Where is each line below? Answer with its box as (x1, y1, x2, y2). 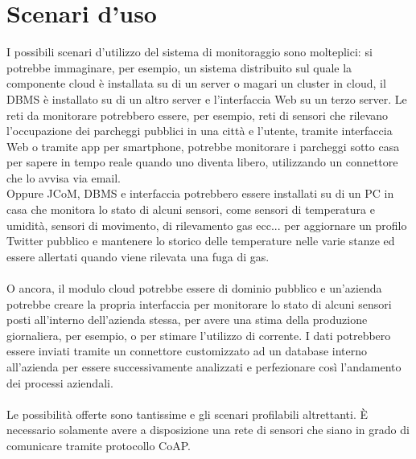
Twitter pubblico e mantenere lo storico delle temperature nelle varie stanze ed (6, 232, 395, 249)
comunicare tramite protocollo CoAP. (6, 436, 191, 453)
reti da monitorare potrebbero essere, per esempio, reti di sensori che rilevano (6, 106, 389, 123)
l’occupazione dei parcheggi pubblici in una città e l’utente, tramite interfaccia (6, 122, 393, 139)
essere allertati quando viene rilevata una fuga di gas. (6, 248, 270, 264)
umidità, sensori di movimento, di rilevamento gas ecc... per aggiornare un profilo (6, 216, 407, 233)
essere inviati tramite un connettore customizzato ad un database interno (6, 342, 368, 359)
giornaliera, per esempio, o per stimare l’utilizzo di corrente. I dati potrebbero (6, 326, 391, 343)
